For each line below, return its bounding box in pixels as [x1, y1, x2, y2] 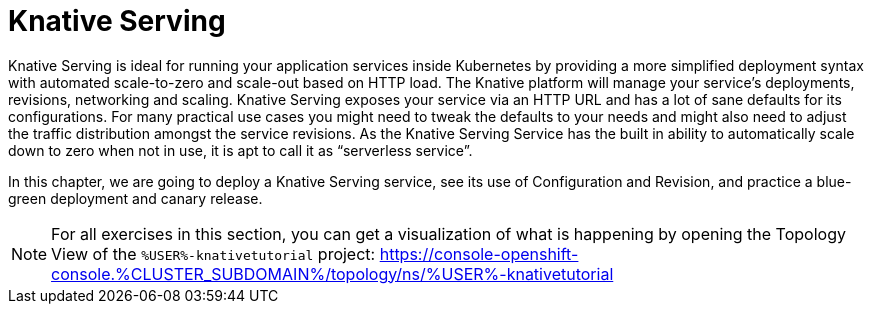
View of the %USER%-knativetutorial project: [51, 243, 376, 264]
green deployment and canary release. [8, 189, 263, 207]
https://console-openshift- [379, 243, 579, 264]
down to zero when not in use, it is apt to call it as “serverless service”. [8, 141, 473, 159]
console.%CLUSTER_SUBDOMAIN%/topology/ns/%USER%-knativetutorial [51, 263, 614, 284]
